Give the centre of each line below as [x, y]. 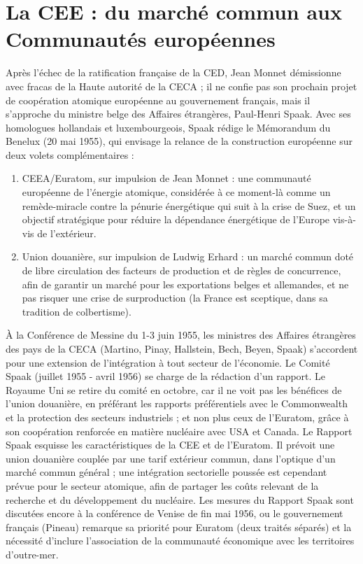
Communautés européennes [141, 39]
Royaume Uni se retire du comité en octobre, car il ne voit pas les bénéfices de [174, 389]
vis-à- [344, 219]
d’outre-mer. [32, 554]
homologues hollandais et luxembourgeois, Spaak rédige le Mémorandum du [168, 127]
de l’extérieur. [67, 233]
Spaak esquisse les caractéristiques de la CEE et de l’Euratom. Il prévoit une [170, 445]
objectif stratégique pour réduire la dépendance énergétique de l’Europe [176, 219]
